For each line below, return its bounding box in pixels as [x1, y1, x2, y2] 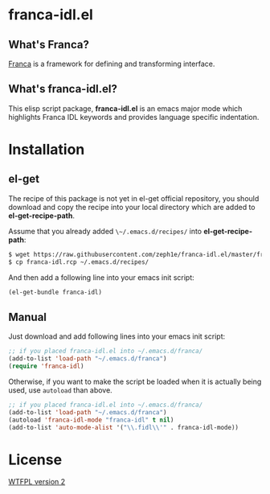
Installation [8, 141, 85, 158]
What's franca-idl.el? [8, 82, 118, 96]
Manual [8, 310, 47, 323]
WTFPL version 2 [8, 477, 66, 487]
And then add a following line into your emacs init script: [8, 272, 194, 282]
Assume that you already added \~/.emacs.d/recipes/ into [8, 226, 202, 236]
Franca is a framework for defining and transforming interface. [8, 59, 215, 68]
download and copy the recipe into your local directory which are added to [8, 202, 256, 212]
